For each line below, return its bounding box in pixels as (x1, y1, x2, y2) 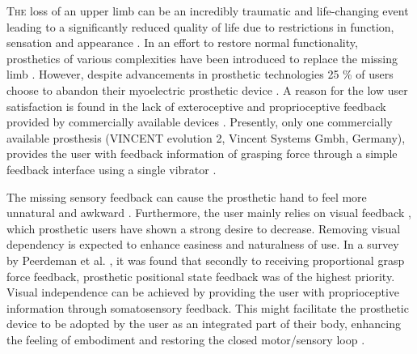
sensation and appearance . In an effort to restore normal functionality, (6, 34, 358, 51)
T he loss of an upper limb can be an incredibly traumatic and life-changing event (6, 2, 409, 19)
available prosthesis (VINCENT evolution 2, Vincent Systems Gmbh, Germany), (6, 129, 406, 146)
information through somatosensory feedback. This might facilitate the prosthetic (6, 299, 409, 316)
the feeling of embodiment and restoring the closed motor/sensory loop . (6, 331, 365, 348)
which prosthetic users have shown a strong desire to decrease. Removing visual (6, 220, 401, 237)
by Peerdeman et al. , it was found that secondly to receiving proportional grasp (6, 251, 405, 268)
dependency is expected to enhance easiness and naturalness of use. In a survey (6, 236, 399, 253)
